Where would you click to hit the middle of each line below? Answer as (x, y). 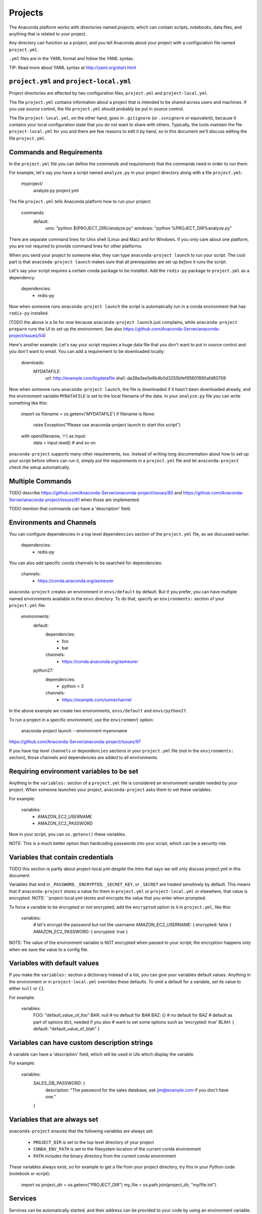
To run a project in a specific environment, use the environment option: (81, 720)
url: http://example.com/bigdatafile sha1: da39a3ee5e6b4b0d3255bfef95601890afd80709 (136, 378)
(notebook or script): (30, 1174)
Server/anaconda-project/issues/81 (44, 500)
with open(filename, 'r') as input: (54, 436)
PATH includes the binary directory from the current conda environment (105, 1156)
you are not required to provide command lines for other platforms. (76, 246)
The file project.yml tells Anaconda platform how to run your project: (80, 202)
